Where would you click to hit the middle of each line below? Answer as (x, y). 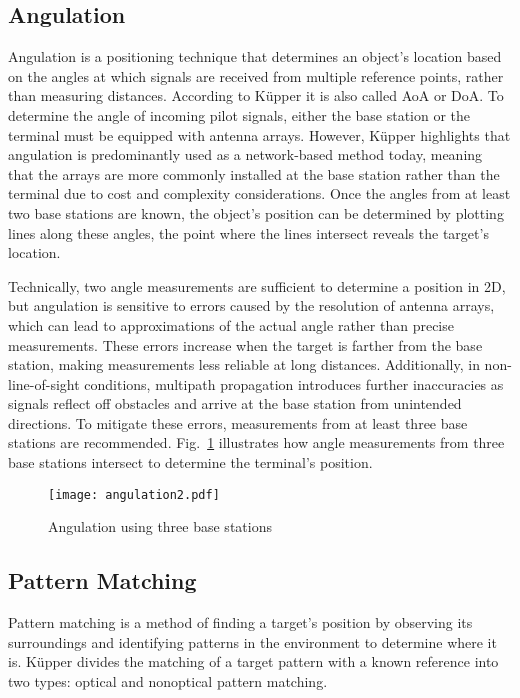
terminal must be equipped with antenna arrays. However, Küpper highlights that (259, 134)
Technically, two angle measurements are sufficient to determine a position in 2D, (257, 285)
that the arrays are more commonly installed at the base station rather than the (254, 173)
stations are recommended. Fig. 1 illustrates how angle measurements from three (256, 442)
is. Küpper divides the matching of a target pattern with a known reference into (253, 661)
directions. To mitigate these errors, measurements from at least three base (238, 422)
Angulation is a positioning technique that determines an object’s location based (255, 56)
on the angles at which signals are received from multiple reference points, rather (256, 75)
